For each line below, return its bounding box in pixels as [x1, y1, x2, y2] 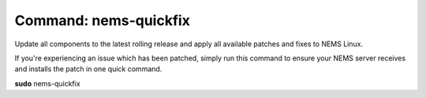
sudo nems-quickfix [14, 78, 80, 88]
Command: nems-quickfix [14, 12, 191, 29]
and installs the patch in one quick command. [14, 64, 163, 74]
